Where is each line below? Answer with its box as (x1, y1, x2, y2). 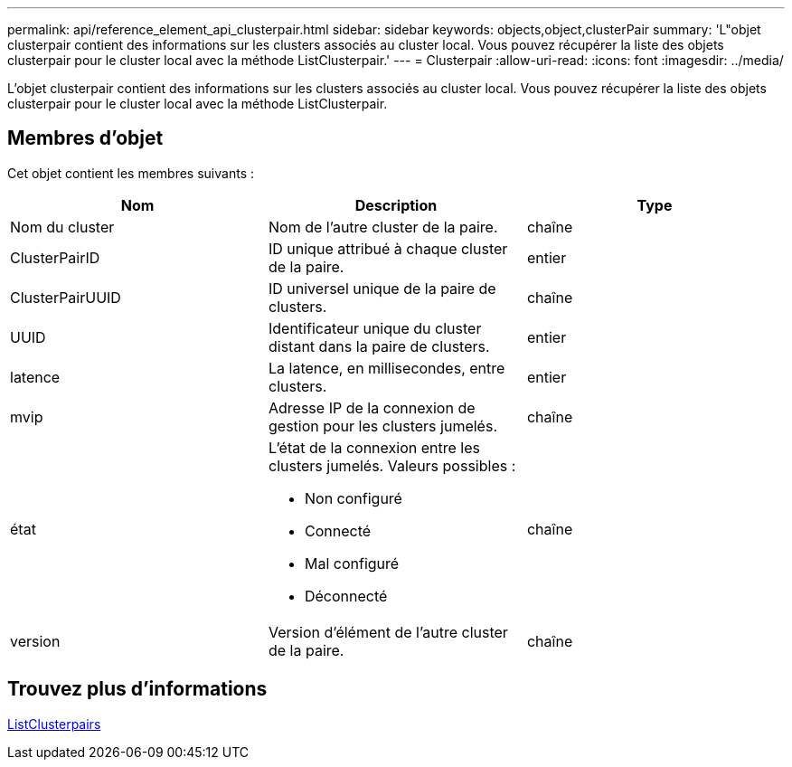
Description (354, 195, 438, 214)
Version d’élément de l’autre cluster (268, 622, 508, 641)
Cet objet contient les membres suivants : (7, 165, 254, 181)
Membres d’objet (7, 127, 164, 150)
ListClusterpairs (7, 715, 101, 732)
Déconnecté (304, 586, 388, 605)
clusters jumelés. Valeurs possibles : (268, 456, 516, 475)
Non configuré (304, 488, 402, 507)
